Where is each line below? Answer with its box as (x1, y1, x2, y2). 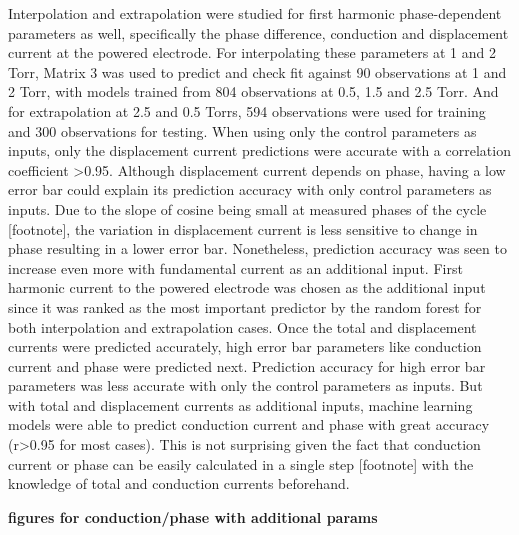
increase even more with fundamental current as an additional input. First (8, 257, 463, 278)
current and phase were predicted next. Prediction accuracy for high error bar (8, 355, 486, 376)
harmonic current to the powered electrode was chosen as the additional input (8, 277, 486, 298)
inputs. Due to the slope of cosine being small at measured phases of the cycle (8, 198, 487, 219)
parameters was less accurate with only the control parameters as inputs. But (8, 375, 483, 396)
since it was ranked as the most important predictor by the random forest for (8, 296, 482, 317)
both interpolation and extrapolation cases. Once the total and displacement (8, 316, 477, 337)
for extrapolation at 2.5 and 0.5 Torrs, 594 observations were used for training (8, 100, 486, 121)
